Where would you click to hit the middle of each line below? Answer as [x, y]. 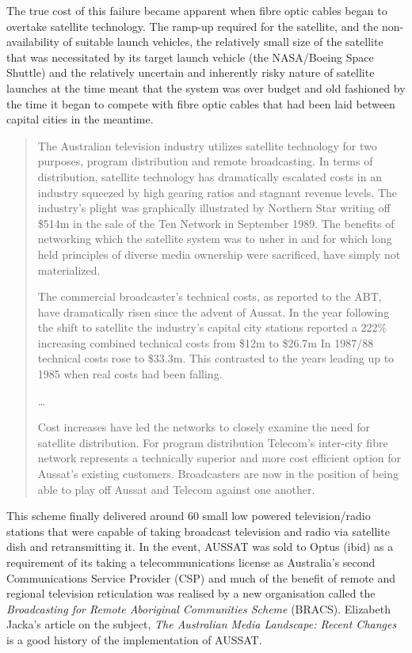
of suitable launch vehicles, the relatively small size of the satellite [223, 42]
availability [33, 42]
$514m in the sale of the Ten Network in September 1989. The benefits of [216, 223]
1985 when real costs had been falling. [130, 374]
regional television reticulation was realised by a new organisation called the [191, 593]
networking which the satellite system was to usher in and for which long [215, 239]
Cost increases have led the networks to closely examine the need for [204, 427]
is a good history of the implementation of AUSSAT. [134, 639]
